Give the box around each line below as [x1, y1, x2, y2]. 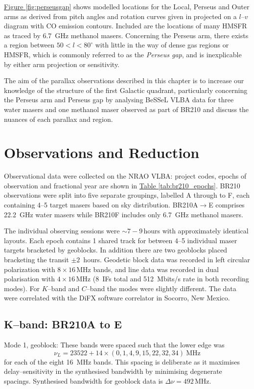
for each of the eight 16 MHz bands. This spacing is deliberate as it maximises [4, 356, 240, 366]
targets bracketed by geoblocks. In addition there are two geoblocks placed [4, 245, 228, 255]
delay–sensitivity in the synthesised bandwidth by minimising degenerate [4, 366, 222, 376]
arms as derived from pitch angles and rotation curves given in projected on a [4, 11, 237, 21]
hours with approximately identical [143, 226, 249, 236]
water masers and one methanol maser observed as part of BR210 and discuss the [4, 104, 249, 114]
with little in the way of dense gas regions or [95, 40, 229, 50]
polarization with [4, 264, 55, 274]
